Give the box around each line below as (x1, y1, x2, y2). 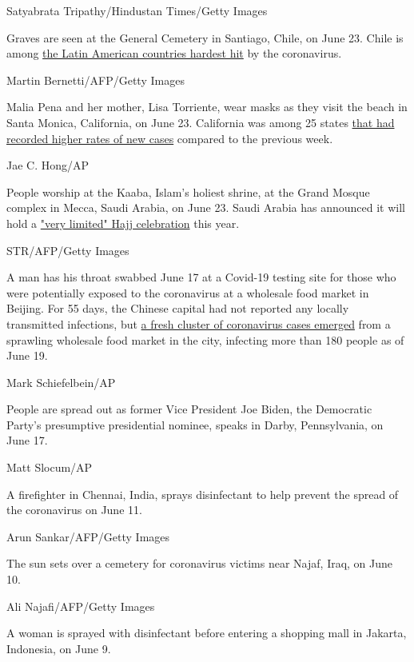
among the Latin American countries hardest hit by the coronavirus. (6, 45, 342, 62)
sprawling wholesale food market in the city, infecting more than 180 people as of (6, 331, 404, 348)
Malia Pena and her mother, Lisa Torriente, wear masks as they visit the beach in (6, 98, 408, 115)
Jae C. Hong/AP (6, 157, 90, 173)
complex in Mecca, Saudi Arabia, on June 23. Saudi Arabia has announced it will (6, 199, 405, 216)
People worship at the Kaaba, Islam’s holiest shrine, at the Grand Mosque (6, 183, 370, 200)
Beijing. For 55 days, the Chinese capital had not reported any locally (6, 300, 349, 317)
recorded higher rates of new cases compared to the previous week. (6, 130, 333, 146)
